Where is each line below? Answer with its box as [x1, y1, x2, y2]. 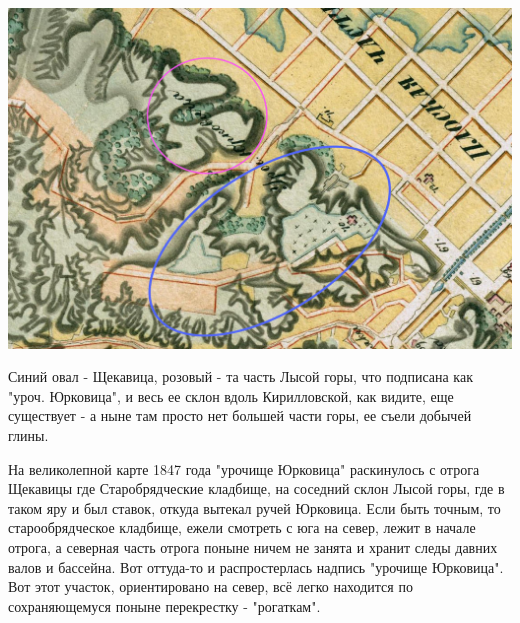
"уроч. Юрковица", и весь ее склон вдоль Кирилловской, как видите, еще [8, 385, 454, 406]
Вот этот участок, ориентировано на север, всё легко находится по [8, 576, 413, 597]
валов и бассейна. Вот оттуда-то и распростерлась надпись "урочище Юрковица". [8, 556, 504, 577]
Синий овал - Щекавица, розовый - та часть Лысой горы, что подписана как [8, 366, 473, 387]
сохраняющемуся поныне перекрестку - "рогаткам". [8, 595, 321, 616]
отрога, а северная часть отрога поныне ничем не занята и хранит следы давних [8, 536, 498, 557]
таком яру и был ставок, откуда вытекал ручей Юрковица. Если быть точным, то [8, 497, 501, 518]
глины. [8, 424, 49, 445]
